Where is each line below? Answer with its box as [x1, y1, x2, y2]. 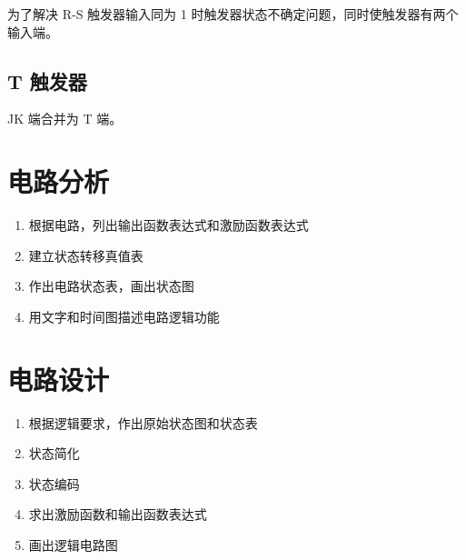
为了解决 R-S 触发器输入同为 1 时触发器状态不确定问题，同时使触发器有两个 [7, 5, 459, 23]
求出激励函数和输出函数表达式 [28, 505, 207, 524]
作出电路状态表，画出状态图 [28, 276, 194, 295]
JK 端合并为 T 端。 [7, 109, 123, 128]
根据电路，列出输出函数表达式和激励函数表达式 [28, 215, 309, 235]
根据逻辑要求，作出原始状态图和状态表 [28, 413, 258, 432]
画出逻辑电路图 [28, 535, 118, 554]
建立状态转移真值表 [28, 245, 144, 265]
